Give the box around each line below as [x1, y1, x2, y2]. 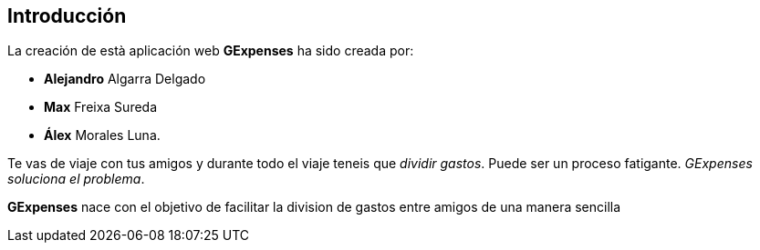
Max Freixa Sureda [44, 99, 158, 115]
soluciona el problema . [7, 171, 145, 187]
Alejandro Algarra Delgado [44, 71, 206, 87]
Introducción [7, 5, 127, 27]
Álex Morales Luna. [44, 127, 161, 144]
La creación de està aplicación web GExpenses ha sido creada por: [7, 43, 414, 59]
